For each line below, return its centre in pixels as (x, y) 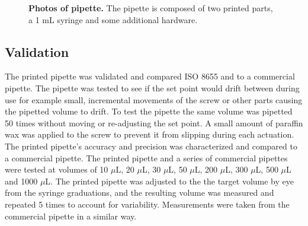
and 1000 (21, 181)
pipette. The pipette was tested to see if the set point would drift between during (152, 87)
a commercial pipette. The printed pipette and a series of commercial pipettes (146, 157)
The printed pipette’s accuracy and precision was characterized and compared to (151, 146)
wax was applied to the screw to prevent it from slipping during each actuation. (150, 134)
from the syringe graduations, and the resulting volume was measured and (139, 192)
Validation (37, 51)
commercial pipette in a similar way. (71, 216)
